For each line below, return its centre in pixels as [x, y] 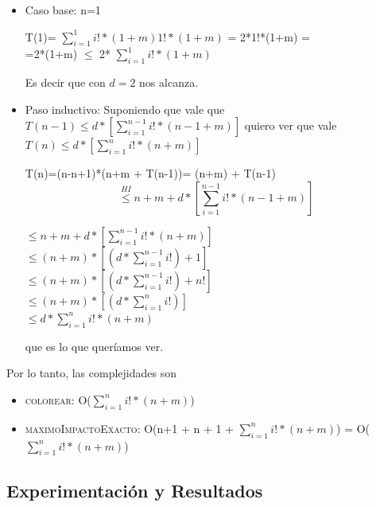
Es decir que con [65, 82]
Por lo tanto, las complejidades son [91, 373]
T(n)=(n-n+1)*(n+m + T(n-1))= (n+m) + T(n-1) [150, 173]
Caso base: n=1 [63, 10]
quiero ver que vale [291, 125]
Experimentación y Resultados [135, 490]
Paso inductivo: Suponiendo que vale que [125, 109]
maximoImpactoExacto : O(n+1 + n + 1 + [129, 428]
